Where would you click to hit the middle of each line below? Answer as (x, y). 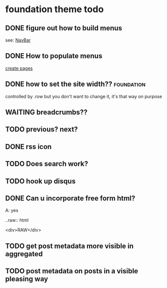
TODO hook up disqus (40, 181)
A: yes (12, 211)
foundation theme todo (54, 9)
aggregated (24, 254)
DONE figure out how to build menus (64, 28)
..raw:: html (17, 220)
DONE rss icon (29, 147)
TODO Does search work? (47, 164)
